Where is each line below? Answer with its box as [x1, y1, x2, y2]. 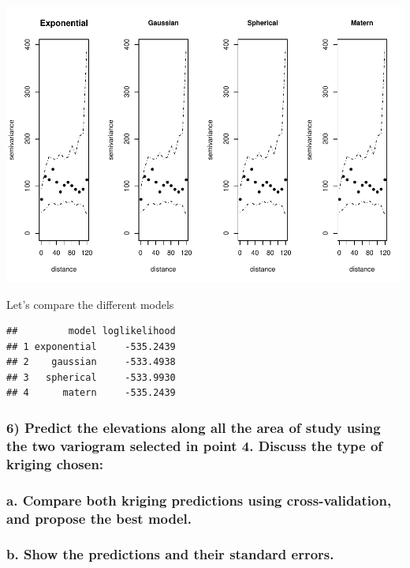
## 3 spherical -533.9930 [6, 371, 176, 383]
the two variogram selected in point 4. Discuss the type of [6, 435, 383, 455]
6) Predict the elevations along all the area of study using [6, 418, 381, 437]
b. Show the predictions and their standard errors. [6, 544, 334, 564]
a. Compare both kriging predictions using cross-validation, [6, 490, 392, 510]
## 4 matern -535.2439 [6, 387, 176, 399]
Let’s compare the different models [6, 295, 174, 312]
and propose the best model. [6, 508, 192, 528]
